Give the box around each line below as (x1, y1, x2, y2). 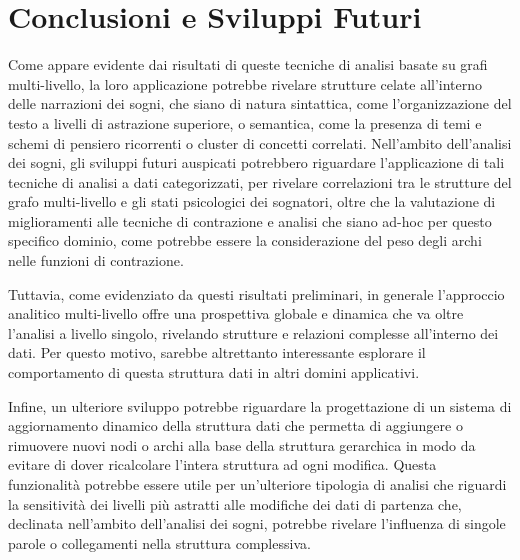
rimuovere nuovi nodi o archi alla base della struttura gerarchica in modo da (8, 434, 476, 455)
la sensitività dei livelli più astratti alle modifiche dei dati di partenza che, (8, 493, 462, 514)
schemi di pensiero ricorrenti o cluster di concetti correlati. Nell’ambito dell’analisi (8, 132, 512, 153)
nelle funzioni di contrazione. (8, 250, 184, 271)
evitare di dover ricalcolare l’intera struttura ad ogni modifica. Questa (8, 454, 437, 475)
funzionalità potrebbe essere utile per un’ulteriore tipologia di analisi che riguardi (8, 474, 507, 494)
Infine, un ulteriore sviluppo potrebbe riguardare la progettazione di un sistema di (8, 395, 512, 416)
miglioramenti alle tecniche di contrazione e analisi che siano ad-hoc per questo (8, 210, 492, 231)
